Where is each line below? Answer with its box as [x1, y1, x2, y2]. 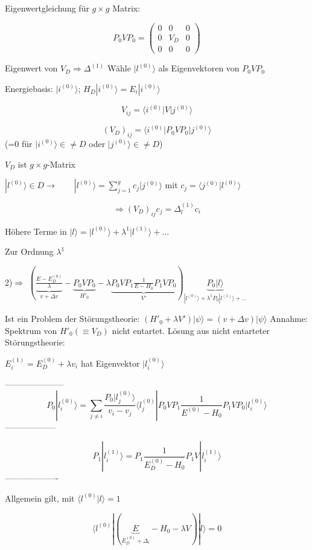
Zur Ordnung [5, 245, 54, 258]
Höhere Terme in [5, 224, 67, 237]
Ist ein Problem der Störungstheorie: [5, 312, 140, 325]
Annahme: [270, 312, 308, 325]
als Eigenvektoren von [158, 62, 240, 74]
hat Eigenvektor [80, 356, 140, 369]
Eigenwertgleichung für [5, 2, 89, 14]
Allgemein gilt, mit [5, 491, 75, 504]
